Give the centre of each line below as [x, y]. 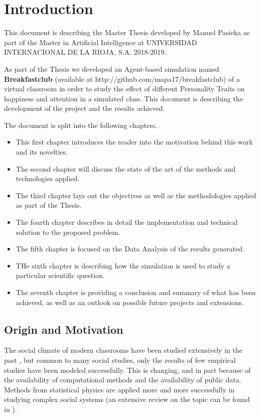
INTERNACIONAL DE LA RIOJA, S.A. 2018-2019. [85, 52]
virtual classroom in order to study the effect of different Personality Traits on [124, 89]
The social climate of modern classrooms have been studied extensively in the [123, 350]
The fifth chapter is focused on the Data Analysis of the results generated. [130, 249]
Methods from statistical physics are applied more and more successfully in [119, 389]
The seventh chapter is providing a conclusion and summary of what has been [136, 292]
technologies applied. [48, 178]
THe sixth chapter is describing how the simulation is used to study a [123, 265]
